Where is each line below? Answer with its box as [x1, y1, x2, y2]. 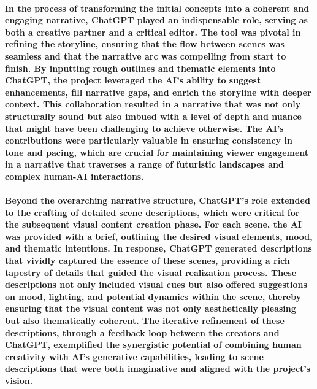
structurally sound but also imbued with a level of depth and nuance [5, 109, 302, 122]
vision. [5, 374, 33, 387]
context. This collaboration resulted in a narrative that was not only [5, 98, 301, 110]
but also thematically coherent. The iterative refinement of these [5, 314, 285, 327]
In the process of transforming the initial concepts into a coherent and [5, 1, 310, 14]
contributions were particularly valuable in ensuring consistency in [5, 134, 292, 147]
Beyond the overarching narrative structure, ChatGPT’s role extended [5, 194, 310, 207]
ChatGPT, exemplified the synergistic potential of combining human [5, 338, 302, 351]
